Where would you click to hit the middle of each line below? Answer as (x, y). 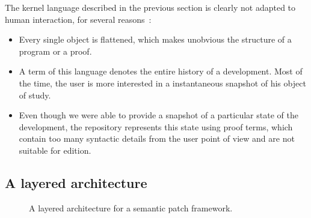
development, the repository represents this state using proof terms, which (156, 126)
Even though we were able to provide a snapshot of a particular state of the (159, 115)
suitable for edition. (55, 150)
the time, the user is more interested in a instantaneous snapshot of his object (162, 83)
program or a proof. (55, 51)
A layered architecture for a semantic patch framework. (131, 207)
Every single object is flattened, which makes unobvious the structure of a (155, 39)
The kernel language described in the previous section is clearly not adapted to (150, 7)
